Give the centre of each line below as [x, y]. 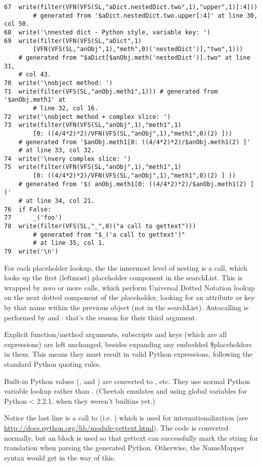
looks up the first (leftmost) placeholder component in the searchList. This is [123, 278]
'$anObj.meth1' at [35, 100]
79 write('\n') [31, 252]
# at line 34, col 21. [56, 201]
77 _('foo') [33, 218]
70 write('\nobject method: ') [58, 83]
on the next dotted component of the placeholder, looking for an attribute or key [129, 297]
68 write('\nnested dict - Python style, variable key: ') [107, 32]
